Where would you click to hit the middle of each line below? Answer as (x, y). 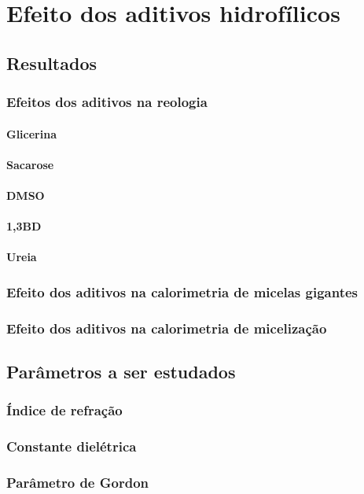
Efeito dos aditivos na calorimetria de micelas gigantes (182, 291)
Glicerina (31, 133)
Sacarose (30, 164)
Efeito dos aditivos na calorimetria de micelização (167, 328)
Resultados (51, 63)
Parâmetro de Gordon (78, 483)
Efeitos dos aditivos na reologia (107, 102)
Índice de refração (64, 410)
